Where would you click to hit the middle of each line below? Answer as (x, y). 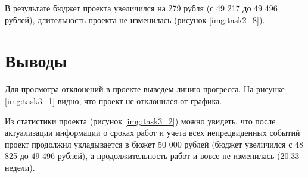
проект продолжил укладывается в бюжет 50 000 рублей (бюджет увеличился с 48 (154, 144)
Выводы (36, 60)
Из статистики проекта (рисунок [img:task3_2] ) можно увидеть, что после (140, 121)
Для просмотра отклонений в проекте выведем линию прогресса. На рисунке (145, 89)
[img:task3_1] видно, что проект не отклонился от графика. (113, 100)
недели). (20, 167)
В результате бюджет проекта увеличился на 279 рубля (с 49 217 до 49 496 (141, 8)
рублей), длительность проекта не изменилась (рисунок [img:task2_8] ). (135, 19)
